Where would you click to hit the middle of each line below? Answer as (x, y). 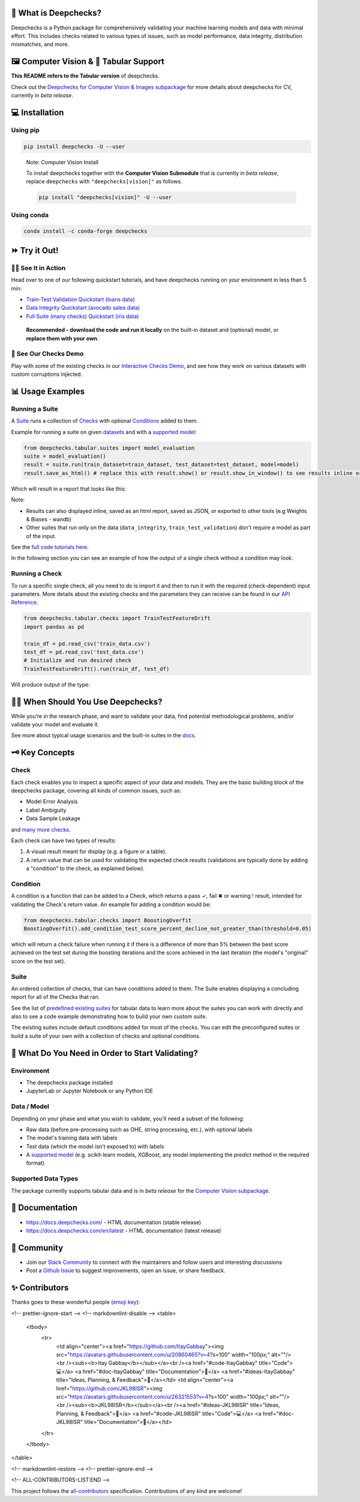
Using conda (30, 215)
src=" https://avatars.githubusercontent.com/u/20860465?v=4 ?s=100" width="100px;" (163, 1355)
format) (35, 1163)
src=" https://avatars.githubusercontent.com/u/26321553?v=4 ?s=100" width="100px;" (162, 1397)
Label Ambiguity (46, 810)
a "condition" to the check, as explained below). (85, 868)
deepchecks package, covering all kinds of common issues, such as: (96, 790)
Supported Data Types (45, 1179)
